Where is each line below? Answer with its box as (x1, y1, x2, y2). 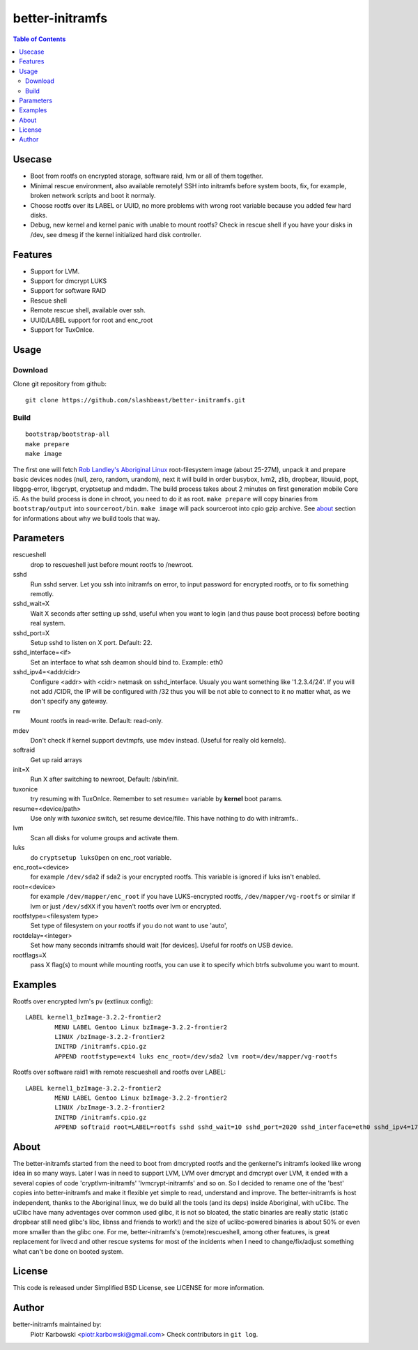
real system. (30, 619, 66, 628)
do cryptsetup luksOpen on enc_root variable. (30, 853, 172, 861)
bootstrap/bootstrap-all (25, 430, 110, 439)
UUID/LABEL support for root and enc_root (30, 316, 153, 324)
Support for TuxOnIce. (30, 325, 95, 334)
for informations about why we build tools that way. (13, 514, 160, 522)
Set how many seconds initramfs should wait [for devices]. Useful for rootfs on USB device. (30, 941, 293, 950)
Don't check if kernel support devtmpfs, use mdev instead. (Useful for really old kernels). (30, 736, 286, 744)
